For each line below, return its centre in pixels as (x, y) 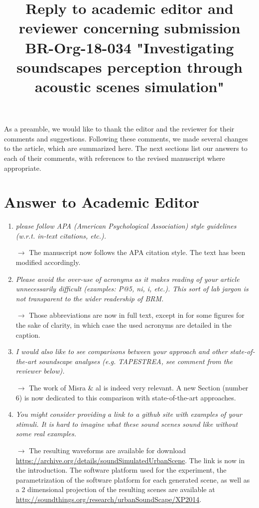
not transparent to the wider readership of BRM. (90, 298)
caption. (28, 334)
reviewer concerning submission (129, 28)
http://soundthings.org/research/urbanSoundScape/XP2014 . (109, 499)
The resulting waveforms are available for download (108, 450)
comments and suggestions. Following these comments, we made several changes (126, 138)
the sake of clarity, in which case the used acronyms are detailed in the (124, 324)
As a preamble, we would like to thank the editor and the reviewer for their (119, 129)
